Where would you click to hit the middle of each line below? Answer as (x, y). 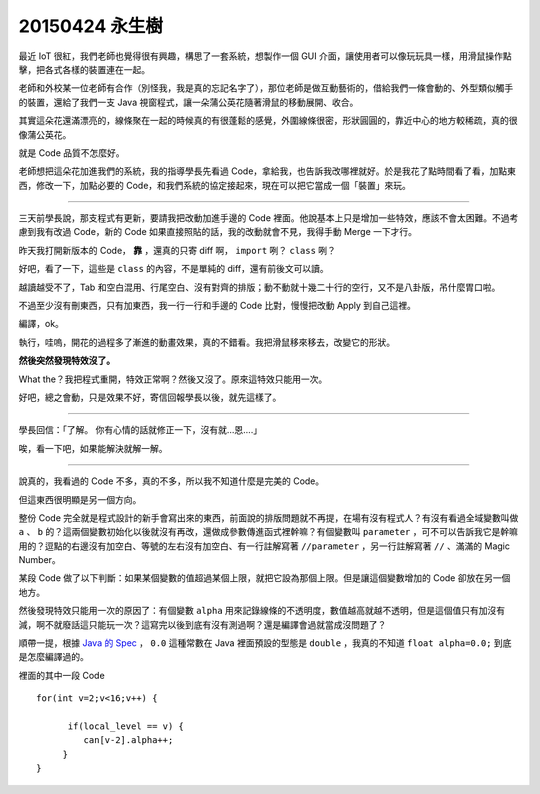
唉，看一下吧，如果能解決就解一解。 (93, 448)
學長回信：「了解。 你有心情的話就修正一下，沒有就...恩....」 (140, 430)
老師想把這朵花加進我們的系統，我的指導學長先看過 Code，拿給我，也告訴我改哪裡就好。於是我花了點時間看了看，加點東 (267, 171)
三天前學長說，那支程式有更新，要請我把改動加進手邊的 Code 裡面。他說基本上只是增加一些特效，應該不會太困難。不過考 (268, 218)
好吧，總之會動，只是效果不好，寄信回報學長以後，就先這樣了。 (150, 397)
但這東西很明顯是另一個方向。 (80, 499)
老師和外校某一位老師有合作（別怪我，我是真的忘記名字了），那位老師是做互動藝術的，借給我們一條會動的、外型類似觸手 (266, 88)
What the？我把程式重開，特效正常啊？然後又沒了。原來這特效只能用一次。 (173, 379)
